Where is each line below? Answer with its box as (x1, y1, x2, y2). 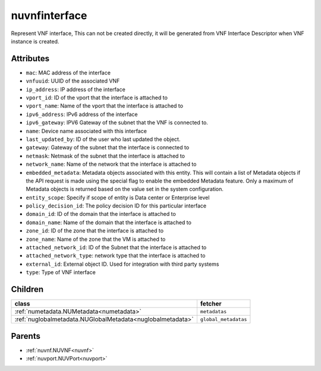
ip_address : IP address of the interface (26, 86, 126, 93)
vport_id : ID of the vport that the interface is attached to (26, 94, 168, 101)
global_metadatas (200, 316, 247, 322)
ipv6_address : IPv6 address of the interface (26, 111, 138, 118)
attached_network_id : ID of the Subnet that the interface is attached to (26, 244, 207, 251)
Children (11, 284, 44, 294)
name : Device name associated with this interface (26, 127, 147, 134)
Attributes (11, 54, 50, 64)
